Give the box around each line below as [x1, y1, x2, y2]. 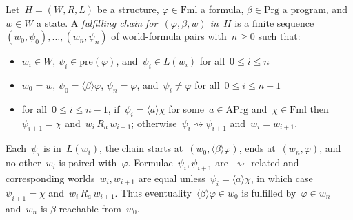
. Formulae [128, 155, 173, 170]
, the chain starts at [99, 141, 183, 155]
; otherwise [131, 115, 177, 130]
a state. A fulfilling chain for [37, 15, 158, 30]
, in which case [250, 170, 313, 185]
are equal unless [138, 170, 205, 185]
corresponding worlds [6, 170, 95, 185]
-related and [248, 155, 299, 170]
